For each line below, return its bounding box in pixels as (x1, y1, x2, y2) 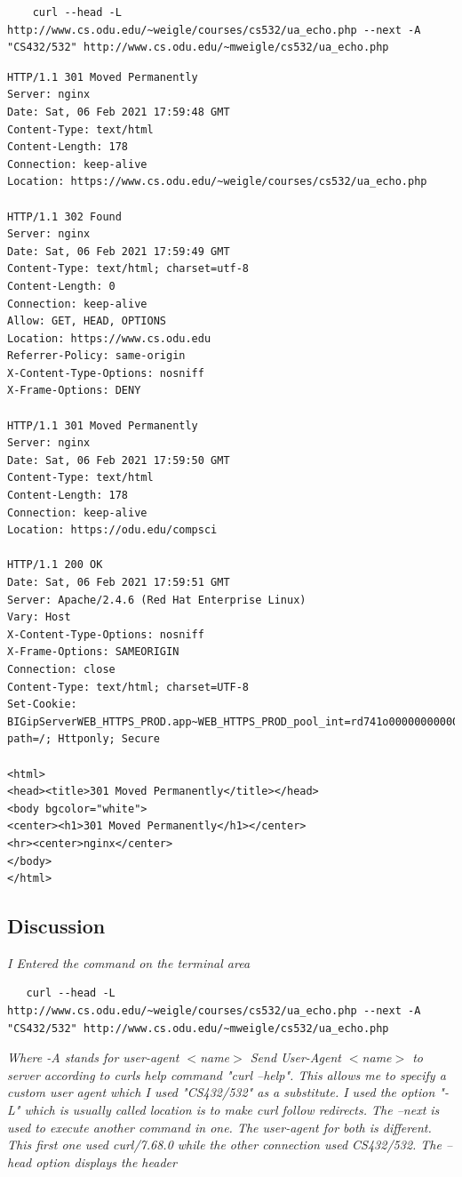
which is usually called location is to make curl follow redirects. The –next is (24, 1101, 440, 1119)
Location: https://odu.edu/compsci (7, 524, 218, 537)
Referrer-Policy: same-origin (7, 349, 186, 363)
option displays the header (36, 1152, 177, 1171)
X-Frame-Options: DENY (7, 384, 141, 397)
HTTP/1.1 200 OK (7, 558, 103, 572)
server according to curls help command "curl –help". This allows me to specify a (7, 1065, 446, 1084)
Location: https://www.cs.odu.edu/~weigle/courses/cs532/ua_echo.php (7, 175, 427, 188)
